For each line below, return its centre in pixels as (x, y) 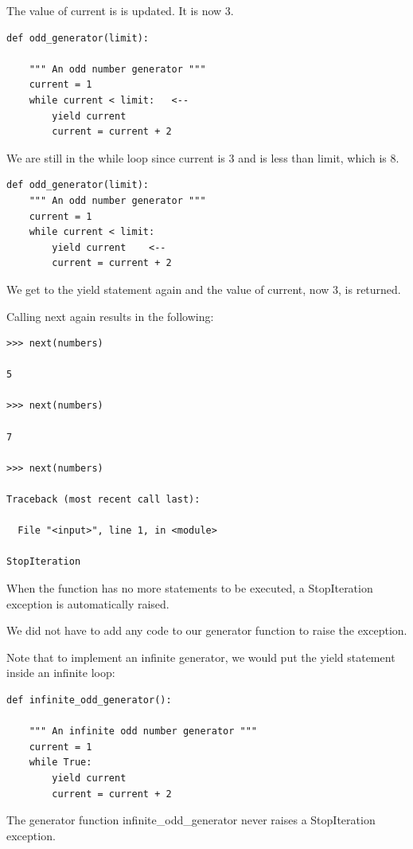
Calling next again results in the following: (110, 316)
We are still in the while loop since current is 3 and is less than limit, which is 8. (203, 157)
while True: (60, 763)
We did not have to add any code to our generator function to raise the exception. (207, 630)
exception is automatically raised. (88, 603)
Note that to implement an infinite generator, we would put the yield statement (201, 657)
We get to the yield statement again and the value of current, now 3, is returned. (204, 289)
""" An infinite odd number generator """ (143, 732)
